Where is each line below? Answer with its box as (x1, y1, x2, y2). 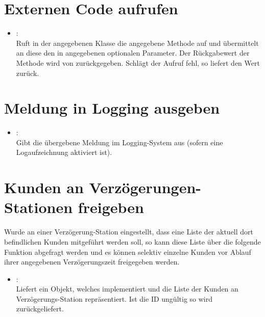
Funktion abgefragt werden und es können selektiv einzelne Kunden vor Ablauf (4, 246, 251, 257)
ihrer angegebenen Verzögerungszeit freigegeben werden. (4, 256, 180, 267)
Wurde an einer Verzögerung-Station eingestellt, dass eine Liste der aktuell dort (4, 226, 254, 237)
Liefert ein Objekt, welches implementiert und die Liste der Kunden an (16, 283, 238, 294)
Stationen (4, 197, 73, 218)
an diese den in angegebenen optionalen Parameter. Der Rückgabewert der (16, 47, 250, 58)
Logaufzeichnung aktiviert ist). (16, 147, 112, 157)
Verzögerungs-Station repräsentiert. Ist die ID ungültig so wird (16, 293, 212, 304)
